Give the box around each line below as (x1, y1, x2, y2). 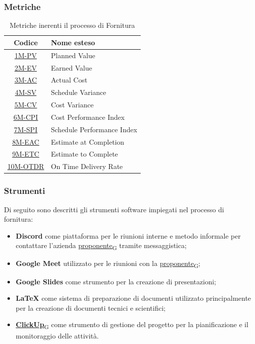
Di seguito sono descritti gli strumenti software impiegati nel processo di (4, 204, 224, 214)
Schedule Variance (51, 87, 106, 97)
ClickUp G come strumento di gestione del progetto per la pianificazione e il (15, 319, 249, 331)
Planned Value (51, 50, 95, 60)
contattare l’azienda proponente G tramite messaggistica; (15, 240, 187, 252)
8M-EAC (12, 136, 39, 147)
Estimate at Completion (51, 136, 124, 147)
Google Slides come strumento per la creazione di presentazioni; (15, 276, 216, 286)
